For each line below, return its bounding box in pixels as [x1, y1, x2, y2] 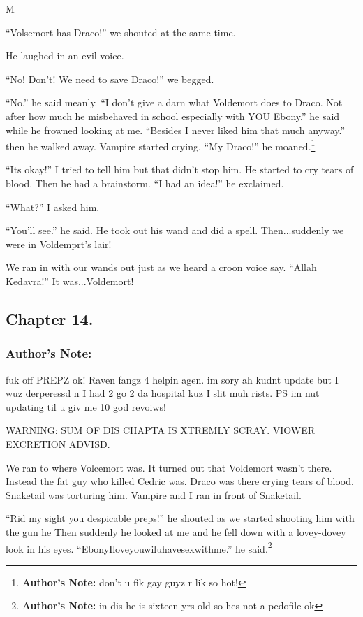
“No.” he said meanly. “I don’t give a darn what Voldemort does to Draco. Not [6, 95, 343, 110]
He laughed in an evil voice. [6, 48, 124, 63]
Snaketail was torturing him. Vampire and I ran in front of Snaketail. [6, 487, 302, 502]
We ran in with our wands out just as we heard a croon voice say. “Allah [6, 260, 317, 275]
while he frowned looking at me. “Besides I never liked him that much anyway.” [6, 122, 346, 137]
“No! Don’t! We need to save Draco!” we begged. [6, 71, 214, 86]
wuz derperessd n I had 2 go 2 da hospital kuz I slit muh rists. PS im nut [6, 386, 320, 400]
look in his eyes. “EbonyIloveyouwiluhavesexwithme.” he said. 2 [6, 539, 272, 556]
